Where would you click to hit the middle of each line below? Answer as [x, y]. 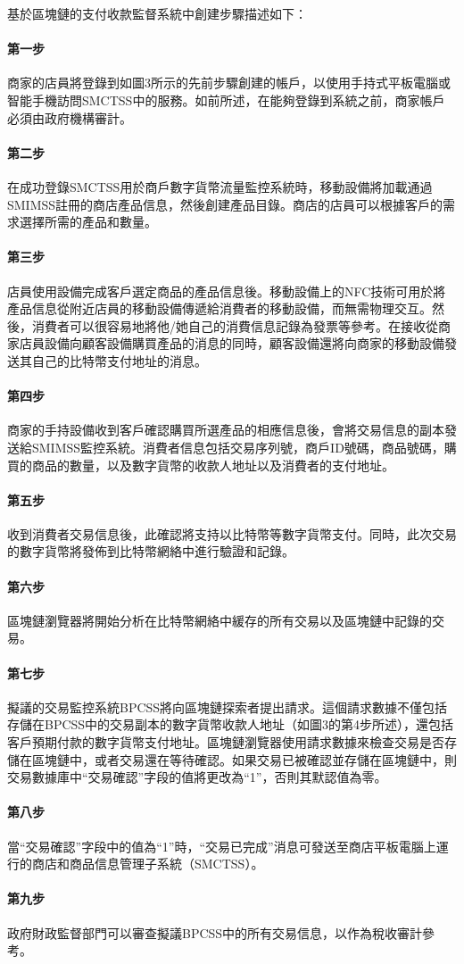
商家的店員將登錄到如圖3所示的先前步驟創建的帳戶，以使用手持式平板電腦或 [229, 83]
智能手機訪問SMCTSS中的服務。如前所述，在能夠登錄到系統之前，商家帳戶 [226, 100]
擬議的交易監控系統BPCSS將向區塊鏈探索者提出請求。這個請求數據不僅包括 [228, 706]
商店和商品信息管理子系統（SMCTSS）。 [148, 864]
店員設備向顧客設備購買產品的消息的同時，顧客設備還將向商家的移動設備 [232, 343]
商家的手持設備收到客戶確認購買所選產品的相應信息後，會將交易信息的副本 [226, 430]
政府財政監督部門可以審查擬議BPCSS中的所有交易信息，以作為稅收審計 [215, 932]
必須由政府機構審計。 [70, 117]
